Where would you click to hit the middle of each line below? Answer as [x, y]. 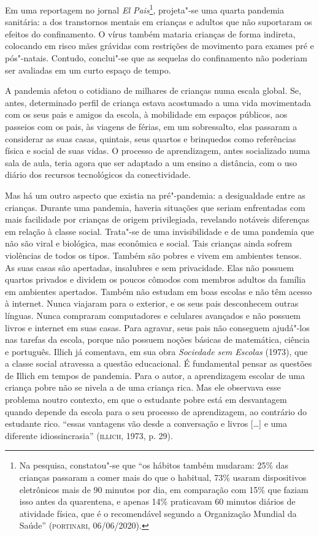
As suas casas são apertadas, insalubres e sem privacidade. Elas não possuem [150, 267]
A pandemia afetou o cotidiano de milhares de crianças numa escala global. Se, [153, 90]
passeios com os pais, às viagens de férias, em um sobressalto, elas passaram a [151, 126]
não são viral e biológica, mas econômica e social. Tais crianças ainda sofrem [148, 243]
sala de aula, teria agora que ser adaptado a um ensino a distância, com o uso [151, 162]
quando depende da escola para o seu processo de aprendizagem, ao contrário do [156, 411]
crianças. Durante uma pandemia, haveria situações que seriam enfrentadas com [155, 207]
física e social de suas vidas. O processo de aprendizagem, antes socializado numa [158, 151]
